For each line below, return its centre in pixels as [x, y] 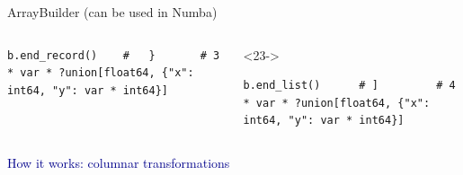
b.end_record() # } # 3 [114, 55]
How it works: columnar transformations [119, 162]
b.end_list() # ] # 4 [349, 86]
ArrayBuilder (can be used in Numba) [112, 12]
